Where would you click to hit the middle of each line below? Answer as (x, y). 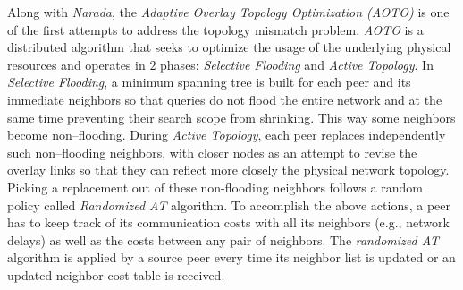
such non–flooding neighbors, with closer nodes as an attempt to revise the (212, 152)
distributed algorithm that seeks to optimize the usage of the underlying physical (229, 47)
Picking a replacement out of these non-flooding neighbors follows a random (215, 187)
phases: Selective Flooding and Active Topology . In (297, 64)
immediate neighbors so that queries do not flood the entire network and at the (225, 99)
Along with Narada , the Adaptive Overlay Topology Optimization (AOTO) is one (228, 12)
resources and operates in (76, 64)
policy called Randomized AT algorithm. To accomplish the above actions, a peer (229, 205)
